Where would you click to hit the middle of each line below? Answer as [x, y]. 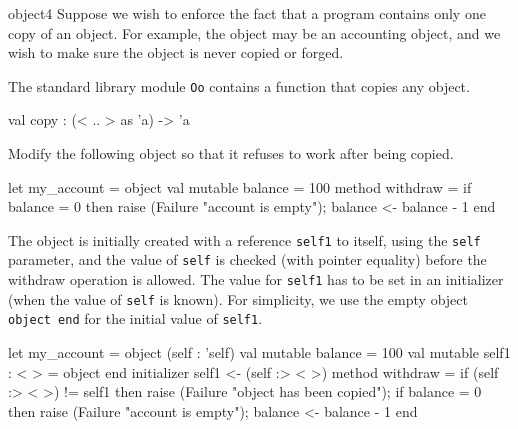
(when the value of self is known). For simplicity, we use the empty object [238, 298]
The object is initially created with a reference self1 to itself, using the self [244, 239]
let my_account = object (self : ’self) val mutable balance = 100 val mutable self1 [259, 352]
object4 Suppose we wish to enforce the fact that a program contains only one [247, 13]
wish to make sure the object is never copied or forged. [176, 52]
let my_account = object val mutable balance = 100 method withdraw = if [240, 186]
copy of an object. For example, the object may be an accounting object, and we [254, 32]
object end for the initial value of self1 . [135, 318]
